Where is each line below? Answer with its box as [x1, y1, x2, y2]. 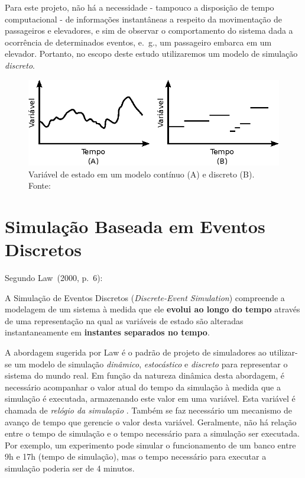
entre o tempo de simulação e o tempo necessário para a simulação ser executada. [5, 427, 300, 440]
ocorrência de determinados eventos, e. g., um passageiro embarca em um [5, 35, 272, 48]
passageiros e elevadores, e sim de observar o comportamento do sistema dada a [5, 24, 293, 37]
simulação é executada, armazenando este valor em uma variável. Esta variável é [5, 392, 296, 405]
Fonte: [28, 179, 51, 192]
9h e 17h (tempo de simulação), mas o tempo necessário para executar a [5, 450, 267, 463]
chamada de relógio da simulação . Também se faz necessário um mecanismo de [5, 404, 292, 416]
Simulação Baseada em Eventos [5, 214, 265, 238]
